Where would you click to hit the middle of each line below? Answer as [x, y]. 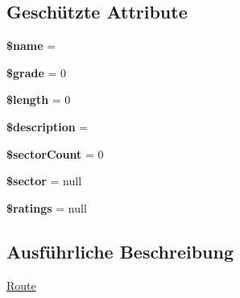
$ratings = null [47, 207]
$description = [48, 126]
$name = [31, 46]
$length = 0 [39, 99]
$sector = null [44, 181]
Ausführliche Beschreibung [120, 251]
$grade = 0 [37, 72]
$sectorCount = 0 [55, 153]
